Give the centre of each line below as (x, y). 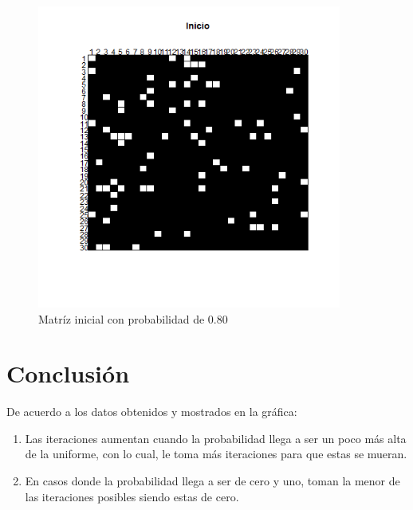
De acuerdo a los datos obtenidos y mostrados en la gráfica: (152, 412)
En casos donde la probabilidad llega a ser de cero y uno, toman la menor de (212, 481)
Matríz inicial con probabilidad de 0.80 (133, 318)
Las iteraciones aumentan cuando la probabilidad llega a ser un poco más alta (216, 438)
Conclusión (68, 373)
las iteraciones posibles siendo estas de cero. (132, 496)
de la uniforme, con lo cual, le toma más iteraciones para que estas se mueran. (216, 454)
